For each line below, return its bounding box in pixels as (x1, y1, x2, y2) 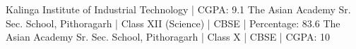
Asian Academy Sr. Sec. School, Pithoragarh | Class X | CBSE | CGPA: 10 (6, 29, 330, 44)
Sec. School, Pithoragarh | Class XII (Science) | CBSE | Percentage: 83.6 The (6, 15, 340, 30)
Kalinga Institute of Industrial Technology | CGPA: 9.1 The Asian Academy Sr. (6, 2, 351, 16)
